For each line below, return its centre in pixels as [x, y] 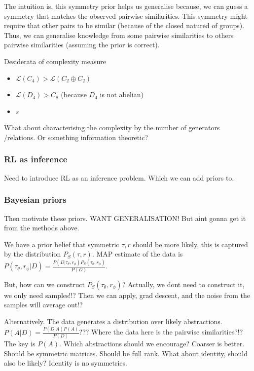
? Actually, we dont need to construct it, [183, 284]
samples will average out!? [43, 305]
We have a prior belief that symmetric [62, 244]
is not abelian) [122, 94]
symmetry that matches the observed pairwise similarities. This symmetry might [126, 16]
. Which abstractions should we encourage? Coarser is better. [152, 343]
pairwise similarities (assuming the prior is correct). [82, 45]
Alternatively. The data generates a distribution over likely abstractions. [113, 321]
